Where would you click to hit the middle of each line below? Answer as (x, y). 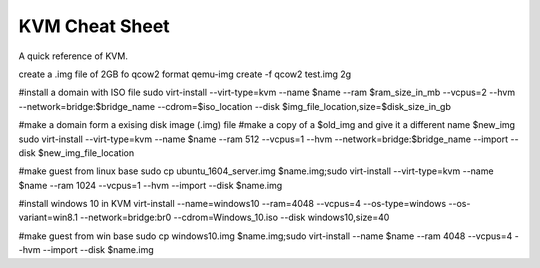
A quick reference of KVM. (73, 56)
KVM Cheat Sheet (94, 26)
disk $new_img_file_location (76, 152)
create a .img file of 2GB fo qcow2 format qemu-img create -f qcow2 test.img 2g (185, 74)
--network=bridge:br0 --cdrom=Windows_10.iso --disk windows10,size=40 (235, 217)
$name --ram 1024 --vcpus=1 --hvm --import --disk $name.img (150, 185)
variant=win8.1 (48, 217)
